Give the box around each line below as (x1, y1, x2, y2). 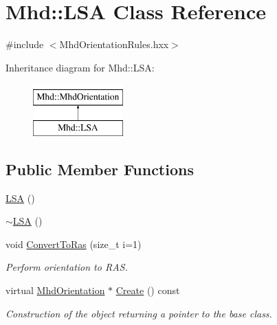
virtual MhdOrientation (5, 283, 105, 298)
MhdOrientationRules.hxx (59, 37, 169, 52)
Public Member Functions (5, 158, 194, 179)
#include (5, 37, 44, 52)
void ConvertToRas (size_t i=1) (5, 236, 142, 251)
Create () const (115, 283, 180, 298)
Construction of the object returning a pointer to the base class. (5, 306, 272, 320)
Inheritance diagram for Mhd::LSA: (5, 60, 155, 74)
